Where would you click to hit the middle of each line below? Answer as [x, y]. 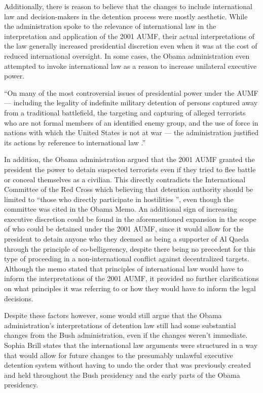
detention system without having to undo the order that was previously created [127, 365]
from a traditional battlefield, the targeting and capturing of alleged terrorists [125, 112]
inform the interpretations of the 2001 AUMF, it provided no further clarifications [131, 278]
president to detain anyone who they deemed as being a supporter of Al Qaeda [126, 239]
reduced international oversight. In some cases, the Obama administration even [127, 55]
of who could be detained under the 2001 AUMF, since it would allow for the [124, 229]
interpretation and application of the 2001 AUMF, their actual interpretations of [129, 36]
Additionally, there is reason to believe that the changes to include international [128, 6]
